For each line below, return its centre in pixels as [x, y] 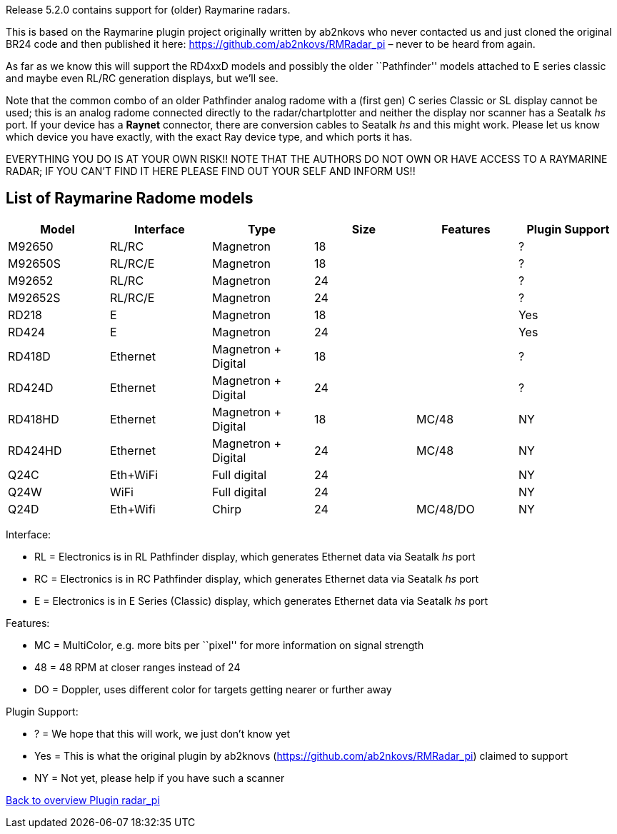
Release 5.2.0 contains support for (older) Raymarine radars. [148, 10]
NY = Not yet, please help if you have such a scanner [160, 778]
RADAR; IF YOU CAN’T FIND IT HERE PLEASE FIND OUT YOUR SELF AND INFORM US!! [211, 171]
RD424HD [35, 450]
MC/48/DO [445, 509]
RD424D [31, 387]
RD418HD [34, 419]
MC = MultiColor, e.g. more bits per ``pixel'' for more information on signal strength [229, 645]
